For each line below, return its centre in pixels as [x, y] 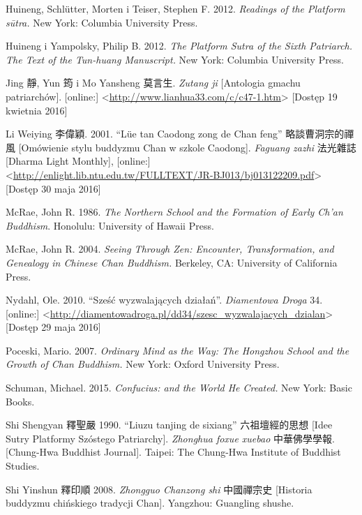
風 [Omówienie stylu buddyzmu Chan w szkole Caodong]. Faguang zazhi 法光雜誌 [181, 147]
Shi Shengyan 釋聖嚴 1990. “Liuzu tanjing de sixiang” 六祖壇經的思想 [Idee [169, 425]
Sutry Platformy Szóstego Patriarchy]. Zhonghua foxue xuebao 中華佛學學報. [170, 438]
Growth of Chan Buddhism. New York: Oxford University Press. [143, 364]
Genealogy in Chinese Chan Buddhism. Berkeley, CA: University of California [172, 262]
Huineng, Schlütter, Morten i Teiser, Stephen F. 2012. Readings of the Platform [175, 8]
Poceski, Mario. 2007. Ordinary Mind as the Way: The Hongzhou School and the [178, 350]
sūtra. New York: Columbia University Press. [102, 22]
